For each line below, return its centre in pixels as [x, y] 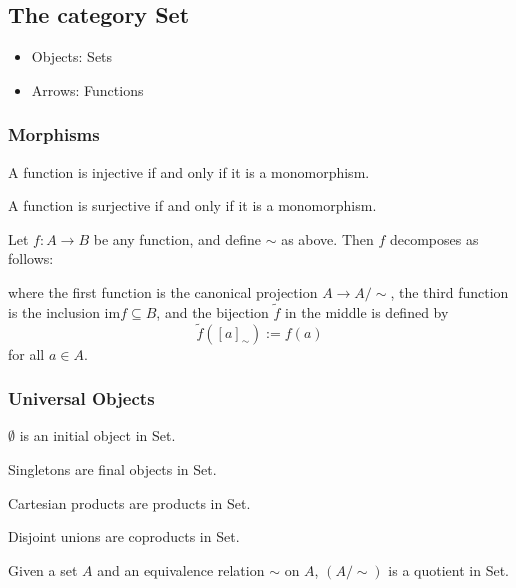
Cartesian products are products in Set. [129, 502]
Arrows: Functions [87, 89]
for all [26, 353]
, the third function [449, 291]
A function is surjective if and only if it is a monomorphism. [192, 205]
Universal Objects [81, 398]
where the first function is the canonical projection [163, 291]
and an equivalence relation [181, 569]
